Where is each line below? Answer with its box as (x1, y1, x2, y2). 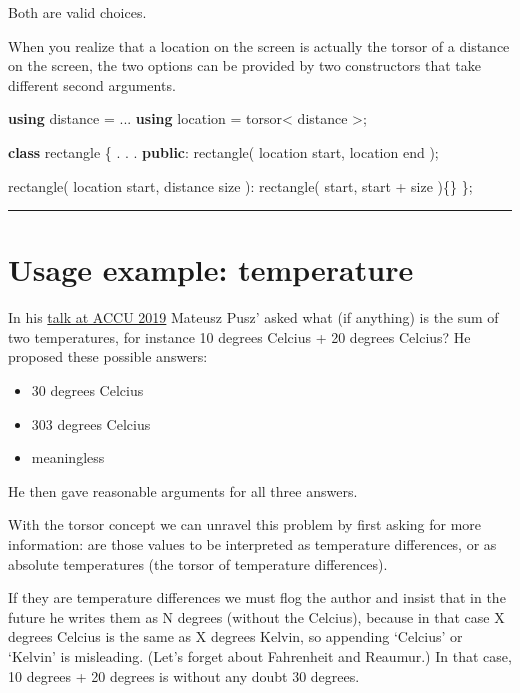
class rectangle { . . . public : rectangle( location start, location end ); (8, 141, 439, 162)
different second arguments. (8, 74, 176, 95)
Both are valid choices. (8, 2, 147, 22)
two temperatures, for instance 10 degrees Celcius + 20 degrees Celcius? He (8, 326, 471, 347)
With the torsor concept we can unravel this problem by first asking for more (8, 514, 482, 535)
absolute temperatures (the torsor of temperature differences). (8, 553, 388, 574)
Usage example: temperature (8, 249, 414, 290)
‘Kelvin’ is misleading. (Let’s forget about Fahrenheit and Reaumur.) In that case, (8, 646, 512, 666)
